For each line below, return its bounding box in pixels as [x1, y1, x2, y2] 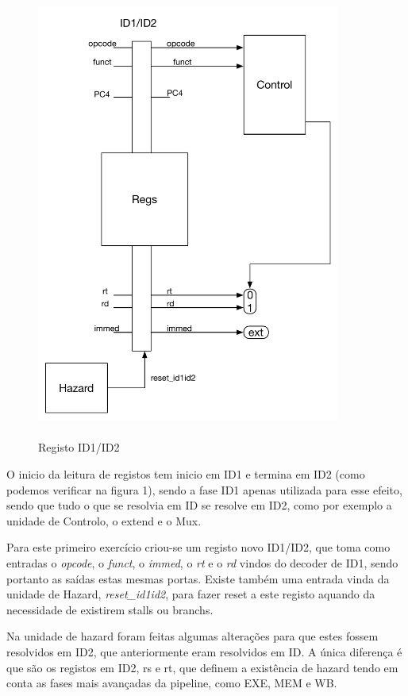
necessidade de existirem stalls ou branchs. [6, 601, 214, 617]
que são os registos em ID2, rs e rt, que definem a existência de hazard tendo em [6, 659, 398, 675]
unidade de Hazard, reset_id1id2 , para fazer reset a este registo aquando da [6, 586, 375, 602]
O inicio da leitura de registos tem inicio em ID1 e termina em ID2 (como [6, 466, 365, 483]
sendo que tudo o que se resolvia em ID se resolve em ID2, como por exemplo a [6, 497, 392, 513]
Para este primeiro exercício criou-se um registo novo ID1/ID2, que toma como [6, 539, 391, 556]
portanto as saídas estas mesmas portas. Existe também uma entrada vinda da [6, 570, 390, 586]
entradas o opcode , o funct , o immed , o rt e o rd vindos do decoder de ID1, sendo [6, 555, 398, 571]
